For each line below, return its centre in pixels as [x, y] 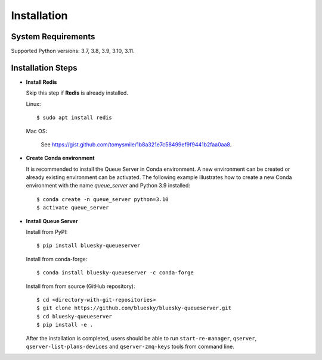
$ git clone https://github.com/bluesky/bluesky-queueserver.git [134, 308]
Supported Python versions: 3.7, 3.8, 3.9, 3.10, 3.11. [73, 51]
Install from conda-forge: [57, 259]
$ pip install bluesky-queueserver [89, 246]
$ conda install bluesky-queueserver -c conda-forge [115, 273]
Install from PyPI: [47, 232]
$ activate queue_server [73, 208]
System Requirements [53, 37]
